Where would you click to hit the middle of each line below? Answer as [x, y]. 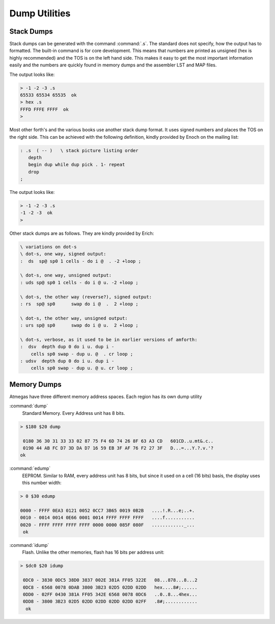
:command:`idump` [29, 545]
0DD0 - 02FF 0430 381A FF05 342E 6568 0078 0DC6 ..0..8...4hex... [110, 594]
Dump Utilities [40, 13]
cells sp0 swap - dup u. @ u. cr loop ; [82, 368]
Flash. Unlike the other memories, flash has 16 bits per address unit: [93, 552]
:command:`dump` [29, 406]
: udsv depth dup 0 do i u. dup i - [67, 361]
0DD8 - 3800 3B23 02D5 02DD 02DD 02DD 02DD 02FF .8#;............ [110, 602]
